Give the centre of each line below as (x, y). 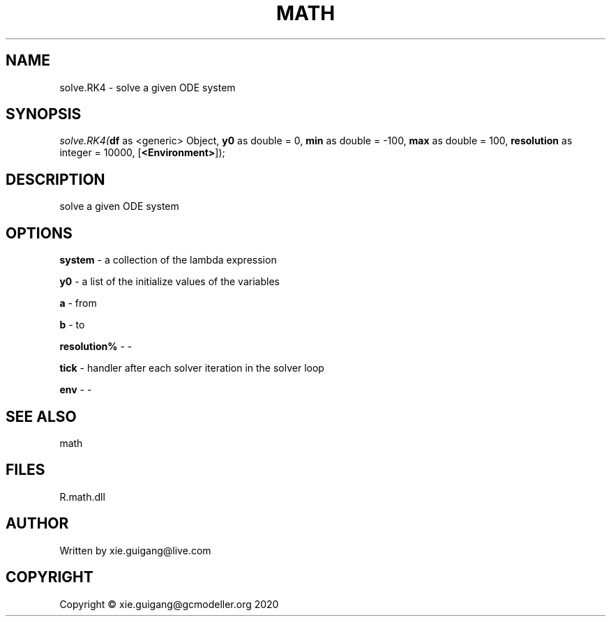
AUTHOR (37, 524)
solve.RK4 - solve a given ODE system (148, 87)
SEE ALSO (41, 416)
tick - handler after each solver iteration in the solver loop (192, 368)
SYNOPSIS (44, 114)
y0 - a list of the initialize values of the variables (169, 282)
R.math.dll (82, 496)
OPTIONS (39, 233)
